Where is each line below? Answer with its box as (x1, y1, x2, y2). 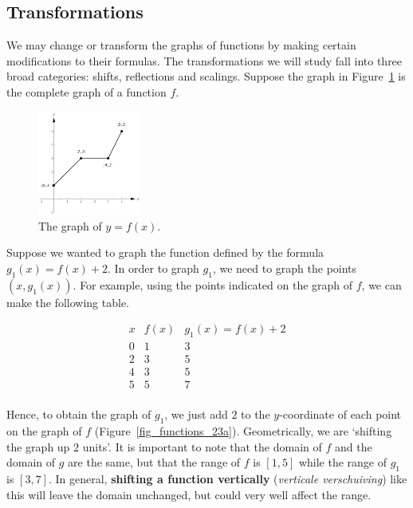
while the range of (298, 454, 387, 471)
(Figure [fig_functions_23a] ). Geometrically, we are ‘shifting (94, 423, 392, 439)
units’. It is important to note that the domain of (82, 438, 322, 455)
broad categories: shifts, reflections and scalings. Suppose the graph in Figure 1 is (6, 68, 406, 85)
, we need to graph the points (212, 259, 357, 276)
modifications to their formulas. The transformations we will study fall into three (6, 52, 403, 69)
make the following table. (6, 293, 129, 310)
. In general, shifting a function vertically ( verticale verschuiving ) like (48, 471, 407, 487)
